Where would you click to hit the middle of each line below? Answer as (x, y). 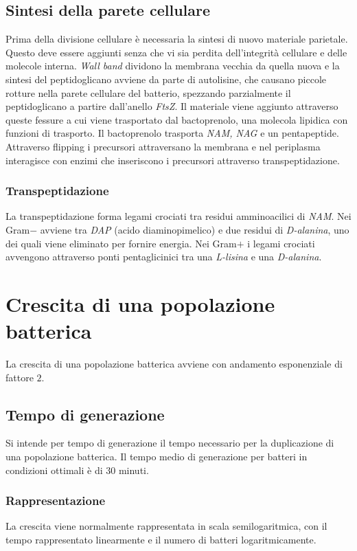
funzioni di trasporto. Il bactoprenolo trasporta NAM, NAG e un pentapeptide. (172, 133)
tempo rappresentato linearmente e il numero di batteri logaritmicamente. (161, 540)
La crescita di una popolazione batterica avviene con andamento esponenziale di (174, 364)
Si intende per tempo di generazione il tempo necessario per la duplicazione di (170, 443)
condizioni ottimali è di (54, 470)
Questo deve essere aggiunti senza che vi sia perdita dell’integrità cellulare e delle (176, 52)
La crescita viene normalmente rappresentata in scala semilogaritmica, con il (166, 526)
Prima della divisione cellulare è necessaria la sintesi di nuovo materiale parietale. (177, 39)
